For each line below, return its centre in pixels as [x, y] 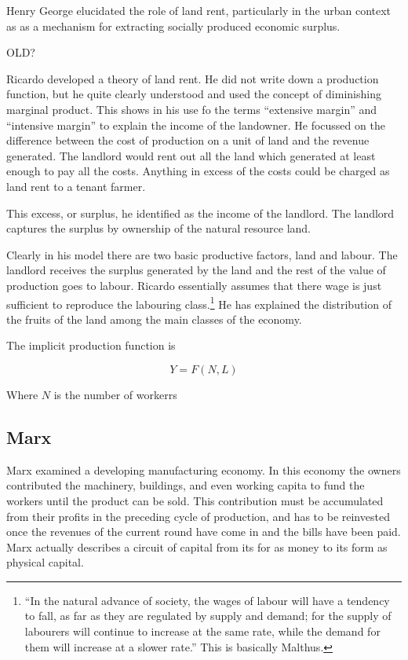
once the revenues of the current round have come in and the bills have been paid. [204, 532]
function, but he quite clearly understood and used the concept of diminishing [194, 94]
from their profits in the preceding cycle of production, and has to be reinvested [198, 516]
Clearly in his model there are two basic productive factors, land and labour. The [202, 254]
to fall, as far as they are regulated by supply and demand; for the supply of [208, 616]
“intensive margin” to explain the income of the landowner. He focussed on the [196, 125]
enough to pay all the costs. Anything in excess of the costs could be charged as [198, 171]
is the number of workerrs [115, 394]
